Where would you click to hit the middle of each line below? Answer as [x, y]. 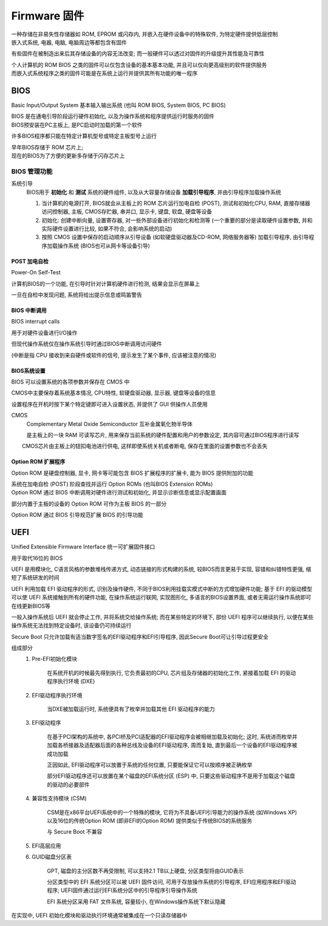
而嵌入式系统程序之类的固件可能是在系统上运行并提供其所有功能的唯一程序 [104, 74]
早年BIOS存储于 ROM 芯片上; [47, 147]
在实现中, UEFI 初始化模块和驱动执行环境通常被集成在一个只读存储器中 [99, 916]
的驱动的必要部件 [68, 784]
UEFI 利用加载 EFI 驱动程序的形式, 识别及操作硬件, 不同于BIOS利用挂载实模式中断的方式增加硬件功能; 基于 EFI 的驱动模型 [162, 589]
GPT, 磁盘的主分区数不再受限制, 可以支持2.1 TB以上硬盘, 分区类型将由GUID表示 [145, 871]
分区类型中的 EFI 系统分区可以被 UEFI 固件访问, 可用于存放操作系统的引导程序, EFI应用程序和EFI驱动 [172, 882]
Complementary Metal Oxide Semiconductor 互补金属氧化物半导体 [109, 424]
